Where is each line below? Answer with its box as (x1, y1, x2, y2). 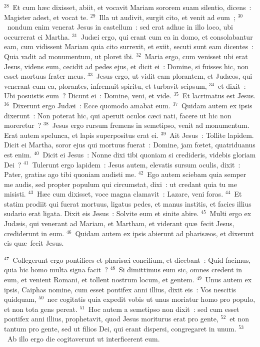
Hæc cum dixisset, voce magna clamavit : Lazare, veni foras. (36, 189, 223, 199)
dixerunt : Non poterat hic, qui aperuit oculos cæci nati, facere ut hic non (4, 110, 231, 120)
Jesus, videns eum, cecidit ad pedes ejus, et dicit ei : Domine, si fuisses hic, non (4, 61, 249, 71)
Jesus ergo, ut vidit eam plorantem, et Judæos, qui (96, 71, 252, 81)
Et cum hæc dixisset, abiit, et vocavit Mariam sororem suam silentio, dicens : (12, 2, 251, 12)
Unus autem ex (205, 274, 252, 285)
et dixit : (217, 80, 246, 91)
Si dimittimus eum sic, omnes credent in (118, 264, 242, 275)
